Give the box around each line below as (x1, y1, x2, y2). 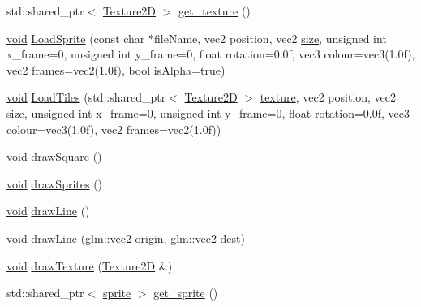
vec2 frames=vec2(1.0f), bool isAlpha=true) (6, 61, 226, 78)
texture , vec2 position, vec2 (260, 89, 397, 106)
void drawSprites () (6, 175, 103, 192)
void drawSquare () (6, 148, 102, 165)
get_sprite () (153, 284, 218, 301)
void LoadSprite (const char (6, 29, 145, 46)
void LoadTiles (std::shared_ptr (6, 89, 166, 106)
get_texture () (178, 2, 251, 19)
